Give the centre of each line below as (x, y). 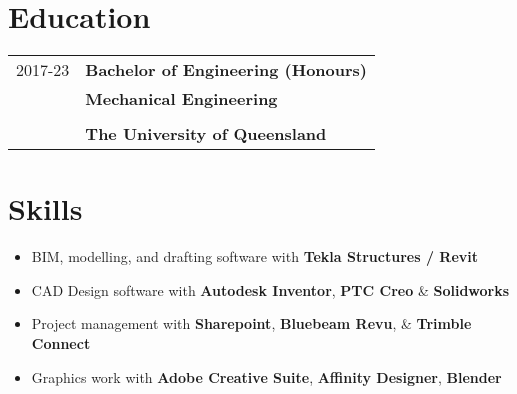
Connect (61, 343)
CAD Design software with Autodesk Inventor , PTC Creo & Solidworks (270, 289)
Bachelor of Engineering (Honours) (226, 70)
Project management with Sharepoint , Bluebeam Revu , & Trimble (251, 323)
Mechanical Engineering (181, 99)
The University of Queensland (206, 134)
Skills (45, 208)
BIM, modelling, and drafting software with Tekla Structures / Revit (254, 256)
